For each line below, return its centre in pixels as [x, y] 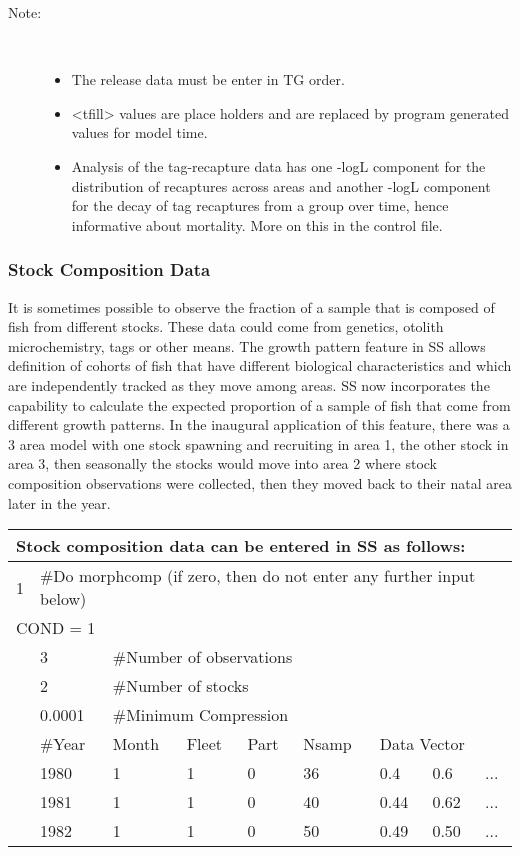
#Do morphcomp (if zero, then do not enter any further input [258, 576]
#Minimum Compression [200, 715]
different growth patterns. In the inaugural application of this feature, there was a [259, 424]
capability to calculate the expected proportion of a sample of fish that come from [259, 404]
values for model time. [139, 132]
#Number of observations [202, 657]
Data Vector [422, 744]
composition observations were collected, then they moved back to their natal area [260, 482]
